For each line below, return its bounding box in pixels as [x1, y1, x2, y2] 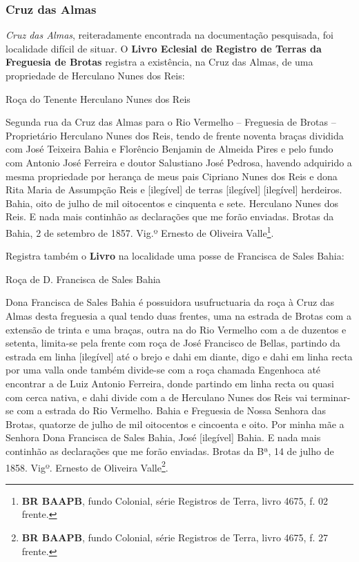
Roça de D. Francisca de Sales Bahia [6, 271, 161, 286]
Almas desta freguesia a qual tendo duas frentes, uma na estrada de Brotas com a [6, 308, 351, 322]
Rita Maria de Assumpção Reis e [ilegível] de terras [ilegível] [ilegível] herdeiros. [6, 182, 342, 197]
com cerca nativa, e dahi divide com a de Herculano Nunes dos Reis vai [6, 389, 308, 404]
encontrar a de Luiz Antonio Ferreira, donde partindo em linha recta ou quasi [6, 376, 334, 390]
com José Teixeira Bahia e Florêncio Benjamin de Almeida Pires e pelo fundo [6, 142, 333, 156]
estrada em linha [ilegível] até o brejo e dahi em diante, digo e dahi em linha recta [6, 349, 353, 363]
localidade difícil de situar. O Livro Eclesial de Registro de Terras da [6, 41, 322, 55]
